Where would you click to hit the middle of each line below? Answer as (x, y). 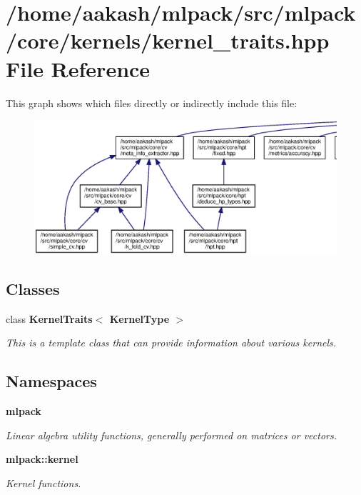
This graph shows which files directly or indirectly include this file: (152, 102)
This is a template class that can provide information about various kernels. (171, 342)
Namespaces (51, 381)
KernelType (139, 318)
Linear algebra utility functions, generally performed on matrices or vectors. (172, 435)
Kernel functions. (44, 483)
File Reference (78, 68)
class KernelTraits (49, 318)
